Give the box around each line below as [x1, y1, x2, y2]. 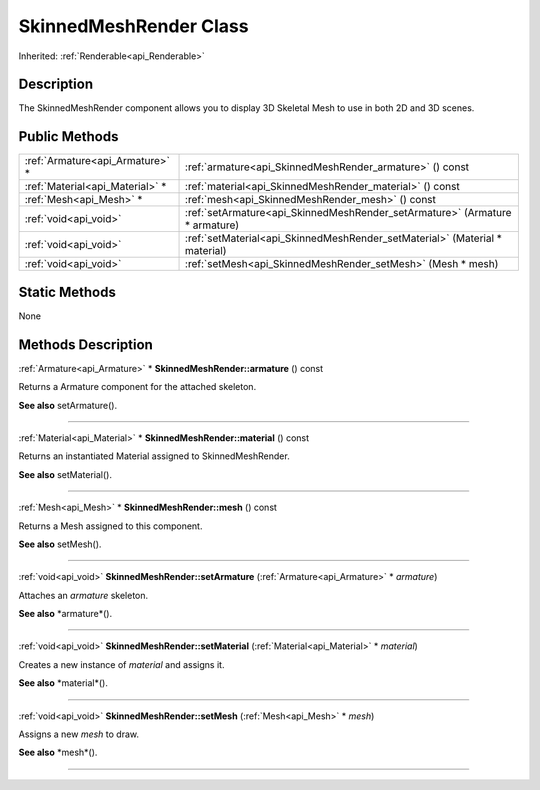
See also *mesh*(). [18, 746, 98, 759]
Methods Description [18, 336, 154, 353]
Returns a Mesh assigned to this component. [18, 520, 203, 532]
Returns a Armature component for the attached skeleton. [18, 381, 257, 393]
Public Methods [18, 128, 119, 145]
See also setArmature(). [18, 399, 118, 411]
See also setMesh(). [18, 538, 102, 550]
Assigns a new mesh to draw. [18, 728, 140, 740]
